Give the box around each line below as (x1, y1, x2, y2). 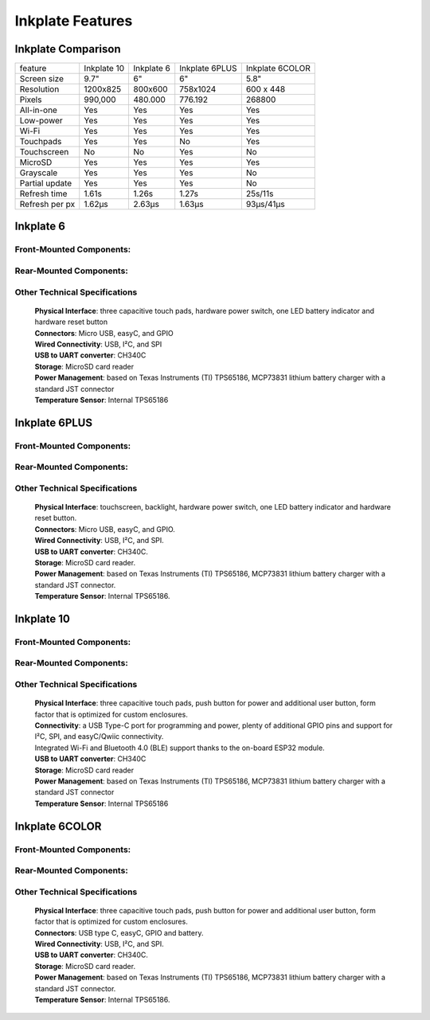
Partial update (19, 178, 72, 189)
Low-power (19, 115, 63, 127)
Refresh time (19, 188, 68, 199)
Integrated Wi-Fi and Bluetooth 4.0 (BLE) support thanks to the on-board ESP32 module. (34, 743, 326, 752)
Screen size (19, 73, 64, 84)
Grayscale (19, 167, 58, 178)
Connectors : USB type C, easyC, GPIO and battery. (34, 928, 204, 937)
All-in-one (19, 104, 57, 115)
